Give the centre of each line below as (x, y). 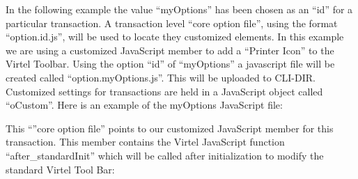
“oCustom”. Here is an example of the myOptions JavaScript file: (144, 105)
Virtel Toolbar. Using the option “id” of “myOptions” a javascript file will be (170, 64)
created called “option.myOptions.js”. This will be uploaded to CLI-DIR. (161, 77)
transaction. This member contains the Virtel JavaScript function (145, 142)
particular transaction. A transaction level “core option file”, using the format (172, 23)
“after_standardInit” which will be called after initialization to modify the (165, 155)
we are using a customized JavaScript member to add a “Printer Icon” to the (170, 50)
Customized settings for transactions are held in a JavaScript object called (164, 91)
